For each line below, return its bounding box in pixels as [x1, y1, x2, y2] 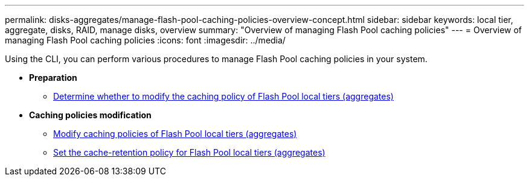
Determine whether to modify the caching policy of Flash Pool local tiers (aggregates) [53, 91, 394, 101]
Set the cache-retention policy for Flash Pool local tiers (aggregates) [53, 147, 325, 157]
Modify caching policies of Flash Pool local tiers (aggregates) [53, 129, 297, 139]
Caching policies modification [29, 110, 152, 120]
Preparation [29, 72, 77, 83]
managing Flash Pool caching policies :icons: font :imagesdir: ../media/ [5, 35, 286, 45]
